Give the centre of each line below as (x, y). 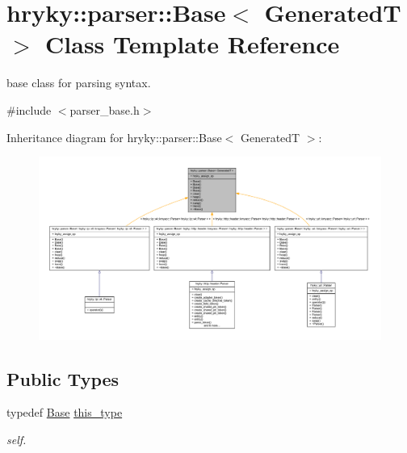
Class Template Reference (193, 44)
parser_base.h (105, 109)
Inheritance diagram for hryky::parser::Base (114, 137)
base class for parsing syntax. (79, 83)
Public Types (63, 378)
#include (29, 109)
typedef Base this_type (65, 412)
